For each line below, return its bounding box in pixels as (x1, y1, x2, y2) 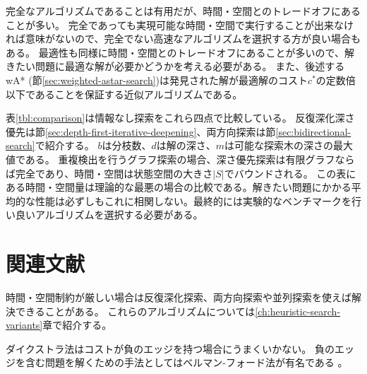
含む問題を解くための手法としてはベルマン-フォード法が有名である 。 (25, 355, 348, 370)
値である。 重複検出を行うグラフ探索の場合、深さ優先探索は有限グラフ (6, 151, 335, 166)
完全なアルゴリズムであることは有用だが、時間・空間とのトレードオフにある (6, 4, 361, 18)
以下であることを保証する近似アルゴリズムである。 (6, 86, 243, 101)
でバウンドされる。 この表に (224, 165, 356, 180)
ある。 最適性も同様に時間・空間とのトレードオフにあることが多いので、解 (6, 45, 354, 59)
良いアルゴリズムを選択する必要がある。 (15, 207, 203, 222)
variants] (6, 317, 43, 332)
